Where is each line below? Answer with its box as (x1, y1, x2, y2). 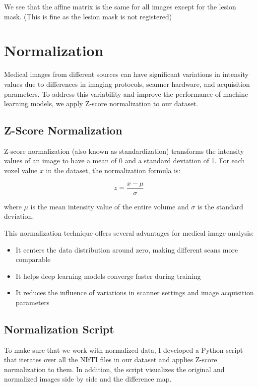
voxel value (4, 165, 38, 176)
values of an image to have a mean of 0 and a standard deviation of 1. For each (4, 155, 245, 166)
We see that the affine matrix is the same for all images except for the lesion (4, 1, 236, 11)
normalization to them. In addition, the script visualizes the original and (4, 364, 225, 374)
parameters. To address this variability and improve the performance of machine (4, 88, 248, 99)
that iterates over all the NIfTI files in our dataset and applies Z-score (4, 354, 217, 365)
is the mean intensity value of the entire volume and (30, 201, 189, 211)
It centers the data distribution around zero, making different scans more (15, 244, 238, 255)
